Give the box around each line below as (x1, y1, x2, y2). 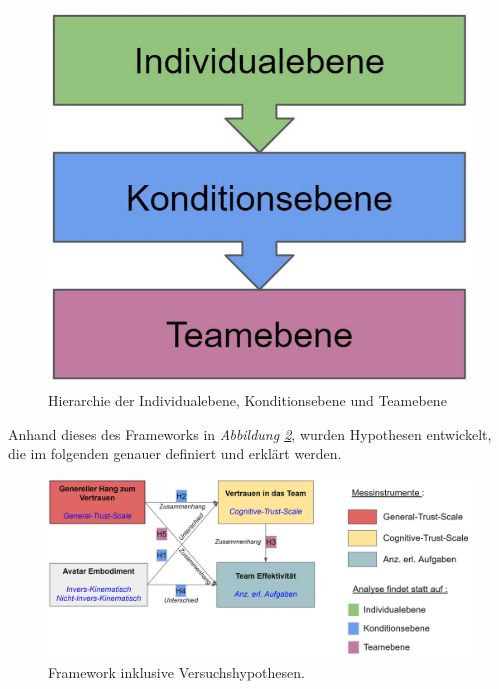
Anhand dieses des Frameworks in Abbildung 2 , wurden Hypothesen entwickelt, (8, 423, 492, 444)
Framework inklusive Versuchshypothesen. (48, 662, 305, 683)
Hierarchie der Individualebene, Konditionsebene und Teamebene (48, 390, 447, 411)
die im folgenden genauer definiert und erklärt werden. (8, 443, 342, 464)
